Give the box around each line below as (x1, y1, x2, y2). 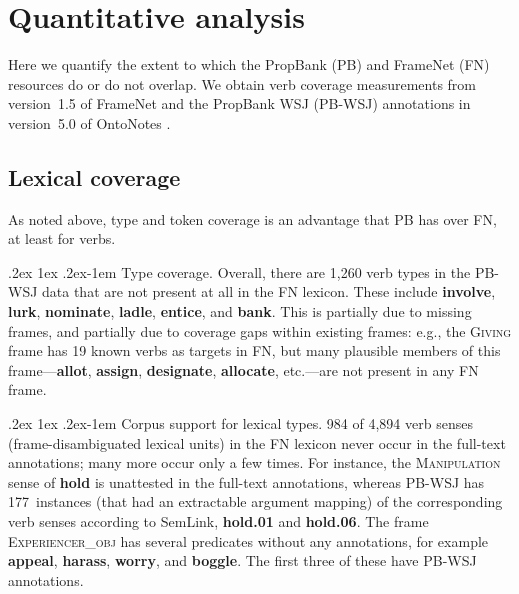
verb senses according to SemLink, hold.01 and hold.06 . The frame (8, 511, 429, 532)
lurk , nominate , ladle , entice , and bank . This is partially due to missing (8, 301, 472, 322)
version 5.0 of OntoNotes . (8, 112, 171, 133)
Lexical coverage (8, 161, 181, 192)
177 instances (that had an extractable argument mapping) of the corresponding (8, 491, 503, 512)
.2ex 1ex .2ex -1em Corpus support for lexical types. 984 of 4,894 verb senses (8, 413, 473, 434)
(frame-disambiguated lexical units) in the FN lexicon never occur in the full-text (8, 432, 506, 453)
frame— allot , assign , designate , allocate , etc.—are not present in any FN (8, 359, 479, 380)
